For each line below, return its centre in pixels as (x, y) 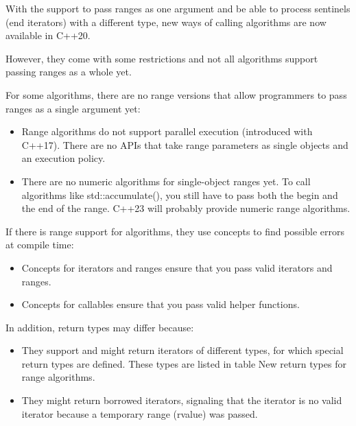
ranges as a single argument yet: (73, 108)
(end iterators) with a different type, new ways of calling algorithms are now (166, 22)
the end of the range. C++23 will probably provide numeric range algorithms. (186, 208)
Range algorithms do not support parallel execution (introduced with (167, 131)
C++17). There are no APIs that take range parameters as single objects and (185, 144)
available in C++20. (48, 35)
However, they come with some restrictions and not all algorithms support (162, 58)
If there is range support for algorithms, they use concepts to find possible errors (175, 231)
